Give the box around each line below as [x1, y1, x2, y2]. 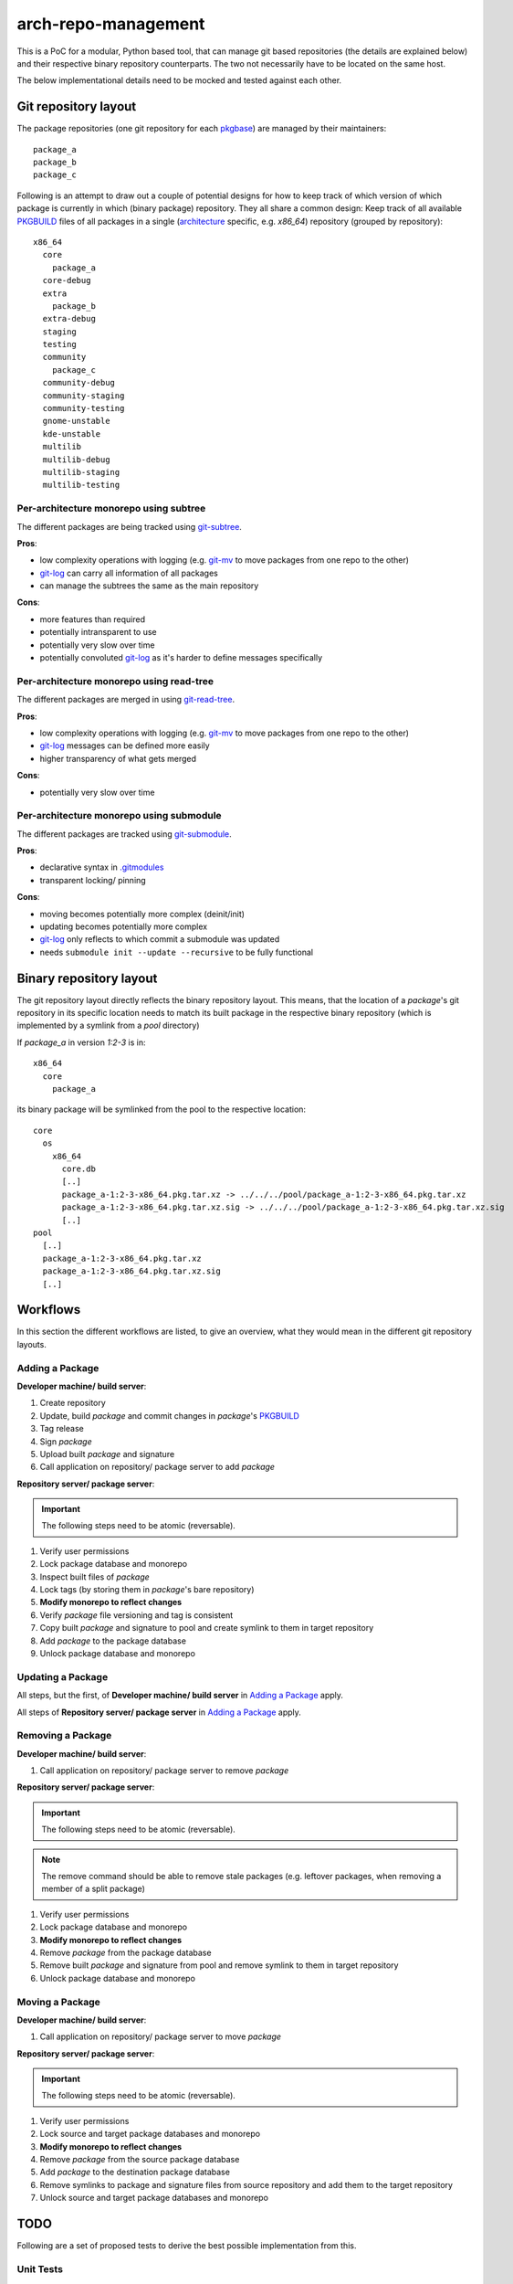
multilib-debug [42, 454, 110, 465]
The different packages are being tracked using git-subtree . [16, 521, 242, 532]
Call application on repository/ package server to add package [39, 1462, 276, 1473]
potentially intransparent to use [39, 627, 157, 638]
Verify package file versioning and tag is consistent [39, 1609, 234, 1621]
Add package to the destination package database [39, 2166, 230, 2178]
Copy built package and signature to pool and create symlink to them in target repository [39, 1623, 374, 1634]
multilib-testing [42, 480, 120, 491]
